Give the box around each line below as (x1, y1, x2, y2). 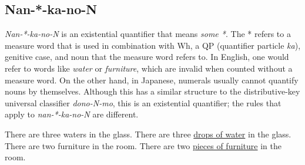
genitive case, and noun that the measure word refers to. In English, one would (5, 50, 289, 63)
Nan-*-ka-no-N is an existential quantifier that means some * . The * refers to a (5, 28, 291, 40)
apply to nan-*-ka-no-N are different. (5, 108, 139, 120)
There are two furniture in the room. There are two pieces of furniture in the (5, 139, 281, 151)
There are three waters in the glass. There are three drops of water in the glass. (5, 127, 291, 140)
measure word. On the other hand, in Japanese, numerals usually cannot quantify (5, 73, 299, 86)
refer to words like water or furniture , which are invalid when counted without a (5, 62, 293, 74)
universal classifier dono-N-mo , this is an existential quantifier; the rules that (5, 96, 281, 109)
